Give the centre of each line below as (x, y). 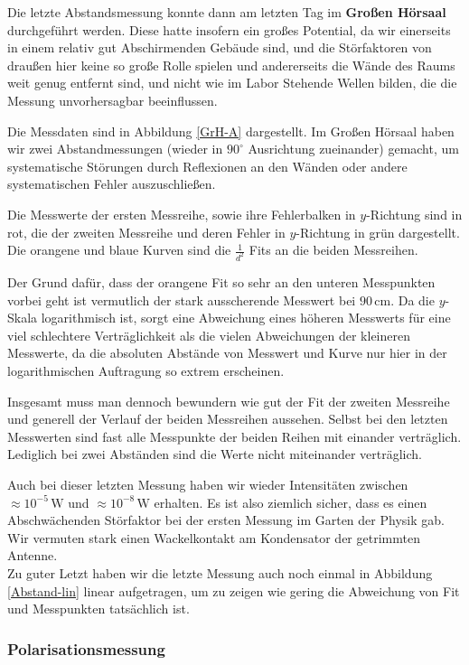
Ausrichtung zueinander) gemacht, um (353, 149)
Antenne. (33, 555)
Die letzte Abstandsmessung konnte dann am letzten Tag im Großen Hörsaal (227, 12)
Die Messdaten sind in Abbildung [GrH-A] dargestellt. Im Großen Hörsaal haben (231, 131)
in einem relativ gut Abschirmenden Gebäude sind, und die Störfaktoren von (220, 47)
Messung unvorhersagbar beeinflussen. (113, 100)
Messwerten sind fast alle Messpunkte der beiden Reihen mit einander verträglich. (234, 436)
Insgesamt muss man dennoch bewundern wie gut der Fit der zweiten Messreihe (229, 401)
